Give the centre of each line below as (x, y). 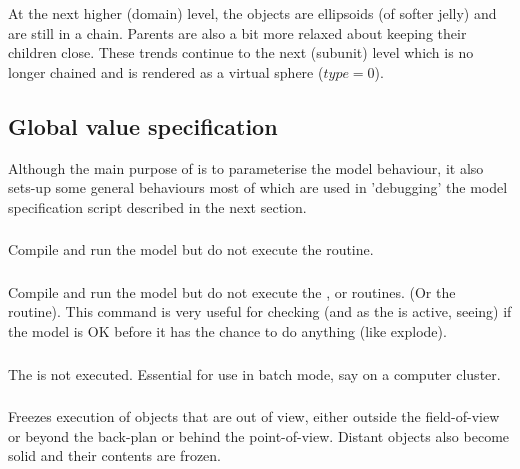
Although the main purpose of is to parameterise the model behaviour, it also (246, 167)
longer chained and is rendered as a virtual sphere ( (166, 71)
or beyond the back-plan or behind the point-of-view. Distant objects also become (259, 435)
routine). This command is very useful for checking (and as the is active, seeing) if (260, 311)
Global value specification (143, 125)
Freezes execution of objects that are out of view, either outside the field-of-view (254, 416)
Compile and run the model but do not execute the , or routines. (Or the (232, 291)
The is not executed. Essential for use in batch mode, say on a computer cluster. (254, 373)
